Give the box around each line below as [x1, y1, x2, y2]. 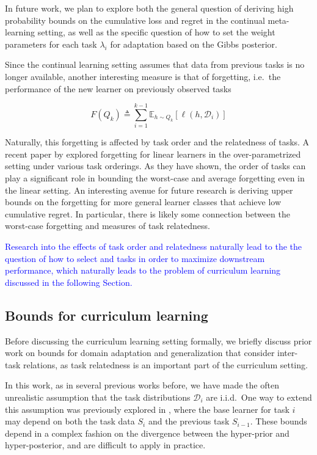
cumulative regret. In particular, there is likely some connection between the [5, 207, 290, 220]
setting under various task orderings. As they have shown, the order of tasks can [5, 159, 306, 172]
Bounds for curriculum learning [5, 305, 208, 324]
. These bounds [250, 415, 307, 428]
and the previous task [148, 415, 230, 428]
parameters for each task [5, 37, 97, 50]
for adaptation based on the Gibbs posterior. [110, 37, 277, 50]
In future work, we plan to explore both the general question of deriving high [5, 2, 294, 14]
